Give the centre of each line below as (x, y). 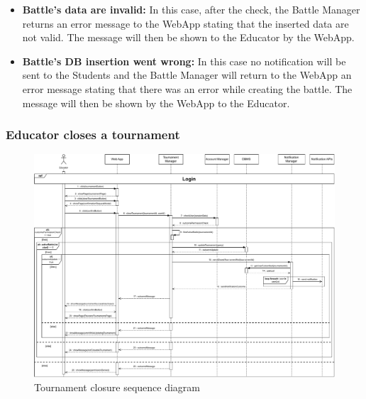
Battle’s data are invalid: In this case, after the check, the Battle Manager (191, 9)
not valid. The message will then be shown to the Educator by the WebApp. (188, 37)
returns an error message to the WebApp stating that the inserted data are (185, 23)
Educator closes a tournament (93, 135)
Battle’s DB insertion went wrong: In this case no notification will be (184, 61)
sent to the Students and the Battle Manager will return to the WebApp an (187, 75)
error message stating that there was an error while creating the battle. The (187, 88)
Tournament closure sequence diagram (117, 387)
